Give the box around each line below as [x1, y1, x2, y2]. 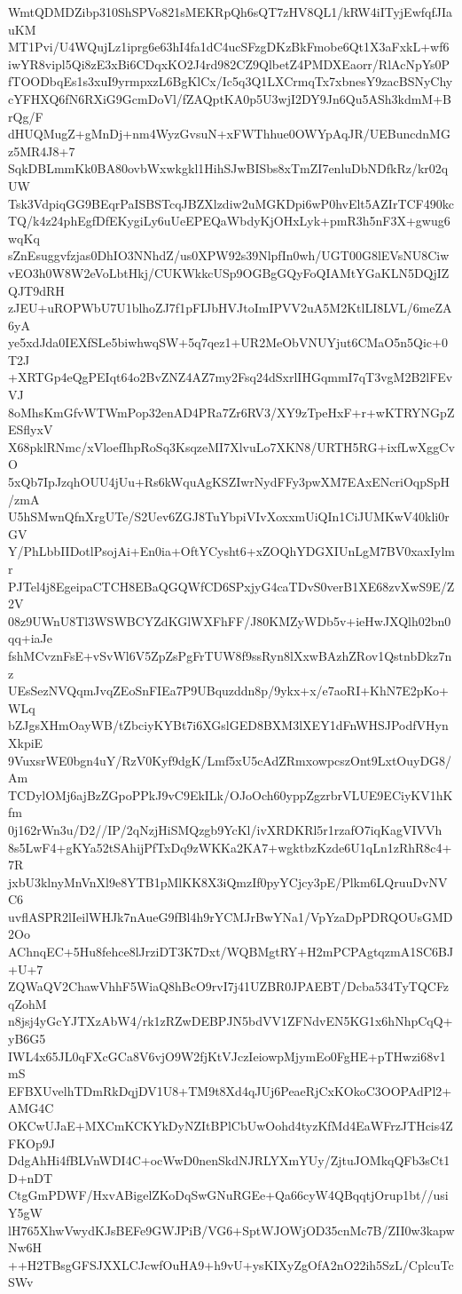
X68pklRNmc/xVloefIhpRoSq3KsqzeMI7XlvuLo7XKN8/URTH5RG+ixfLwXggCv [8, 437, 455, 456]
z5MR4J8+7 [8, 141, 75, 160]
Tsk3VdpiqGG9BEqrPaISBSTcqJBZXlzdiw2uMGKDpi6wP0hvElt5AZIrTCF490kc [8, 194, 454, 212]
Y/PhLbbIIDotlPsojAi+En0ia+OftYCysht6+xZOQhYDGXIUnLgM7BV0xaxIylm [8, 542, 455, 560]
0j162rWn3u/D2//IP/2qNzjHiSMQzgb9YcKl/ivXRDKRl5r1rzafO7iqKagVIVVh [8, 820, 442, 838]
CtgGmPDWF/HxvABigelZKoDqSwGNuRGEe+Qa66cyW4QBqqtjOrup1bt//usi [8, 1186, 449, 1204]
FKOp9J [8, 1133, 55, 1152]
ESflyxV [8, 420, 53, 439]
